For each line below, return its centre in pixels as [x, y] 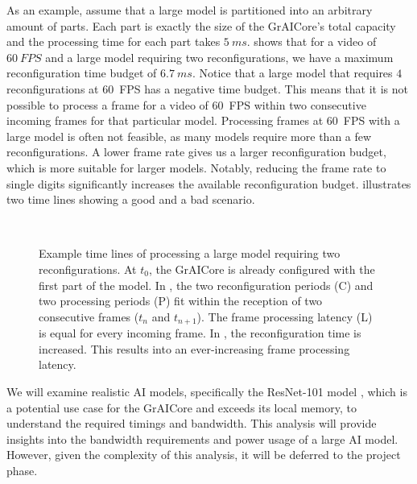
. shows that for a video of [312, 41]
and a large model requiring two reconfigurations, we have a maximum [219, 57]
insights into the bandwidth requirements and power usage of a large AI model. [202, 438]
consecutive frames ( [89, 316]
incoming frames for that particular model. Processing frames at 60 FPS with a [203, 120]
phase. [22, 470]
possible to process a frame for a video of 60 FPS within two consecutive [186, 104]
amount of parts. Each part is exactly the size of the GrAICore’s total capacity [201, 25]
